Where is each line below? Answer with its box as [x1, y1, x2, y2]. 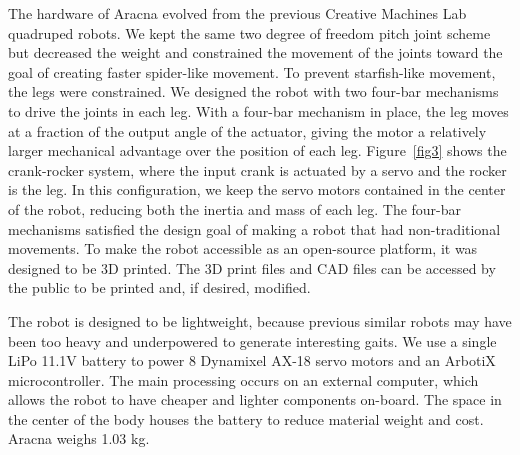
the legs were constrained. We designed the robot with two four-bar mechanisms [8, 81, 499, 102]
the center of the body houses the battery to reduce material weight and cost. [8, 408, 484, 429]
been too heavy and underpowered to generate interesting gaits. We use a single [8, 330, 497, 351]
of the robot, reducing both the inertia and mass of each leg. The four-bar [8, 198, 462, 219]
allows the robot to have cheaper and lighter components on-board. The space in [8, 389, 502, 410]
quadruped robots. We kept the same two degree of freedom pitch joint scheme [8, 22, 491, 43]
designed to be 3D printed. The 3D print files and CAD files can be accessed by [8, 257, 496, 278]
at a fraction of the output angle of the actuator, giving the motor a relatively [8, 120, 487, 141]
